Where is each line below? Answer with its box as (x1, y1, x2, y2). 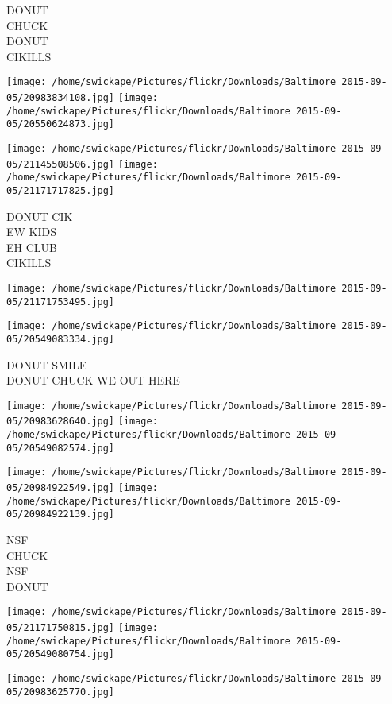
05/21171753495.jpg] (6, 296, 115, 308)
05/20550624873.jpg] (6, 118, 115, 130)
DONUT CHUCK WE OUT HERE (6, 372, 180, 389)
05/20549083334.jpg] (6, 333, 115, 345)
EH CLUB (6, 238, 57, 255)
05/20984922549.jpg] (6, 482, 115, 494)
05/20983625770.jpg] (6, 686, 115, 698)
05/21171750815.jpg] (6, 622, 115, 634)
